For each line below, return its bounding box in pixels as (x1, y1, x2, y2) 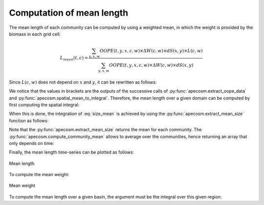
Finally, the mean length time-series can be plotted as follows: (9, 149, 134, 155)
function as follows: (9, 117, 49, 123)
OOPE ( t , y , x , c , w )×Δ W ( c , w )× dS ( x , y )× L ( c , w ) (99, 48, 203, 54)
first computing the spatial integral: (9, 102, 80, 108)
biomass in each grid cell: (9, 31, 61, 37)
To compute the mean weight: (9, 172, 69, 178)
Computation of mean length (9, 7, 129, 18)
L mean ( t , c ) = (60, 55, 88, 62)
